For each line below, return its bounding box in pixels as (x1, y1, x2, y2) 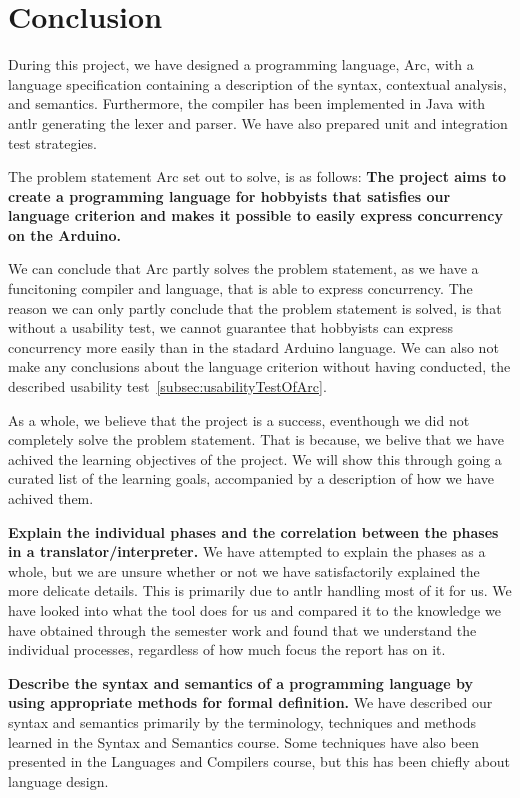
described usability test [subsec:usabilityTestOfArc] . (8, 376, 327, 397)
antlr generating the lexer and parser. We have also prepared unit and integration (8, 112, 508, 133)
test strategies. (8, 132, 97, 153)
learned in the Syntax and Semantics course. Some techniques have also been (8, 731, 479, 752)
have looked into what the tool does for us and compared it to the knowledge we (8, 599, 501, 620)
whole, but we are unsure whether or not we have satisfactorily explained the (8, 560, 480, 581)
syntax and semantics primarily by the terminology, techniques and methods (8, 711, 476, 732)
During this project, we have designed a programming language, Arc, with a (8, 54, 474, 75)
